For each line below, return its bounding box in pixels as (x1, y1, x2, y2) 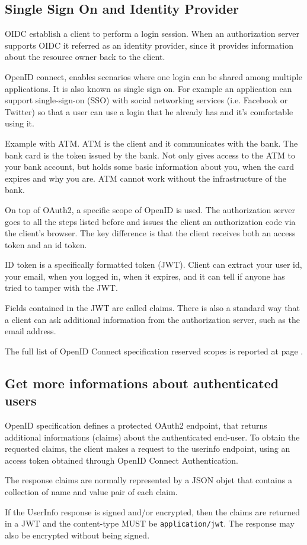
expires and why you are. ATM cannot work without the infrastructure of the (5, 172, 286, 184)
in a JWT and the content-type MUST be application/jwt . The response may (5, 517, 295, 530)
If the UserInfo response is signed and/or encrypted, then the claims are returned (5, 505, 300, 518)
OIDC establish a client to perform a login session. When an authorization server (5, 27, 300, 40)
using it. (5, 117, 34, 129)
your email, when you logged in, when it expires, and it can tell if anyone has (5, 270, 285, 282)
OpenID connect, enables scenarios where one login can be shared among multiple (5, 70, 302, 83)
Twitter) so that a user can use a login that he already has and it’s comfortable (5, 105, 293, 118)
